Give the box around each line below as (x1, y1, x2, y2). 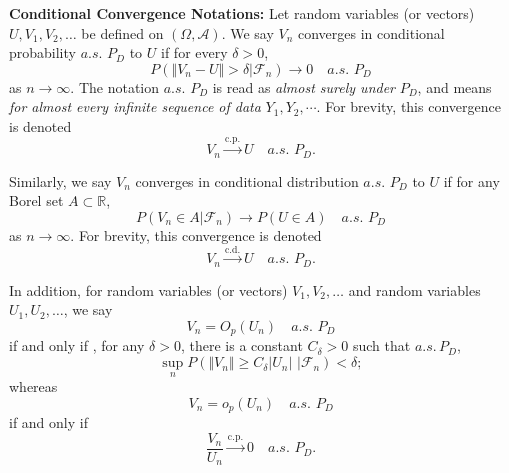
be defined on (81, 22, 164, 43)
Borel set (9, 190, 64, 211)
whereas (9, 376, 58, 397)
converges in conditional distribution (135, 170, 359, 191)
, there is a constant (180, 335, 303, 356)
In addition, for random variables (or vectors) (9, 279, 288, 300)
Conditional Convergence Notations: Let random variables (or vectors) (9, 3, 475, 23)
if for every (161, 42, 228, 63)
